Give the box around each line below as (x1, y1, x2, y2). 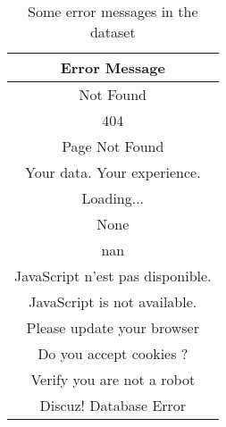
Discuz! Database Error (39, 395, 187, 415)
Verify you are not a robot (30, 369, 196, 389)
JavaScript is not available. (29, 291, 197, 312)
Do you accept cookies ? (38, 343, 188, 364)
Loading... (81, 188, 145, 208)
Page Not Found (62, 136, 164, 156)
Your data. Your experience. (24, 162, 201, 182)
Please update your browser (26, 317, 199, 338)
